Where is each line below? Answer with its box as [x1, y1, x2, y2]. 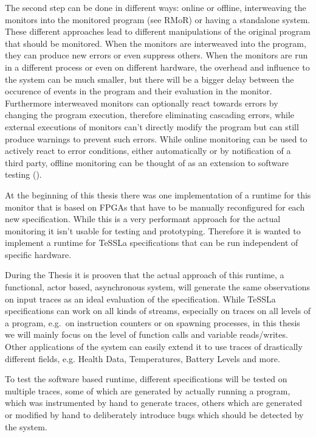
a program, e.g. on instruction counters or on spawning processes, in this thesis [5, 316, 300, 329]
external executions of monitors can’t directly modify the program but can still [5, 120, 299, 133]
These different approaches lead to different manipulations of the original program [5, 25, 311, 38]
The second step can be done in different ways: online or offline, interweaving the [5, 1, 306, 13]
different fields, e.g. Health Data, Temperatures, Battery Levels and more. [5, 352, 280, 365]
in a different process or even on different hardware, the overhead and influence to [5, 60, 310, 73]
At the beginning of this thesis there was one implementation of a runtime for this [5, 188, 311, 201]
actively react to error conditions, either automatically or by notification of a [5, 144, 291, 157]
